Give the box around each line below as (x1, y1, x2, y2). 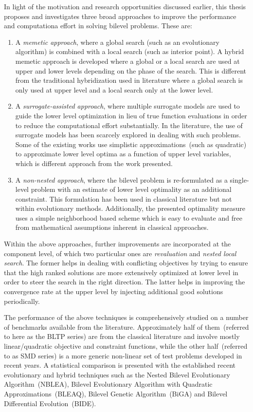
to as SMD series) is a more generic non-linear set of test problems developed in (4, 350, 242, 360)
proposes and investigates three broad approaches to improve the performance (4, 11, 236, 21)
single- (230, 174, 249, 185)
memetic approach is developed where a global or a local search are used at (15, 56, 240, 66)
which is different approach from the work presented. (15, 158, 173, 168)
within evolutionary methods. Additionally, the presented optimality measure (15, 203, 245, 213)
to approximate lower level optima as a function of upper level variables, (15, 149, 231, 159)
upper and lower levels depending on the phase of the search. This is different (15, 65, 246, 75)
